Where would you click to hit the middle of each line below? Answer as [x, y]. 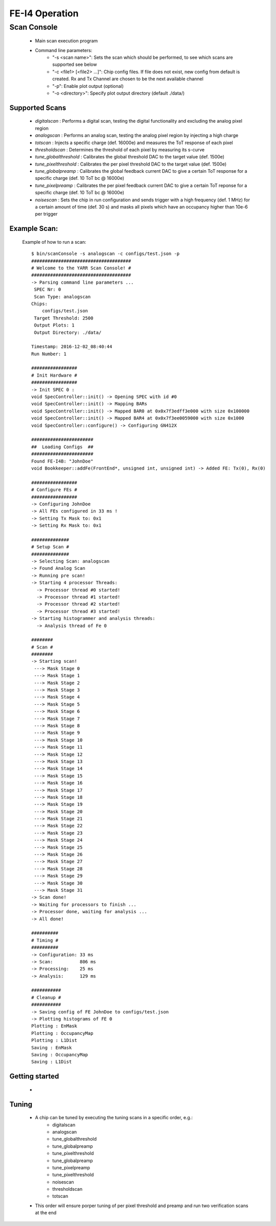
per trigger [46, 214]
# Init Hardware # [54, 375]
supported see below [75, 64]
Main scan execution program [66, 41]
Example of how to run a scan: [54, 242]
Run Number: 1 [49, 354]
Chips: [40, 304]
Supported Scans [38, 108]
